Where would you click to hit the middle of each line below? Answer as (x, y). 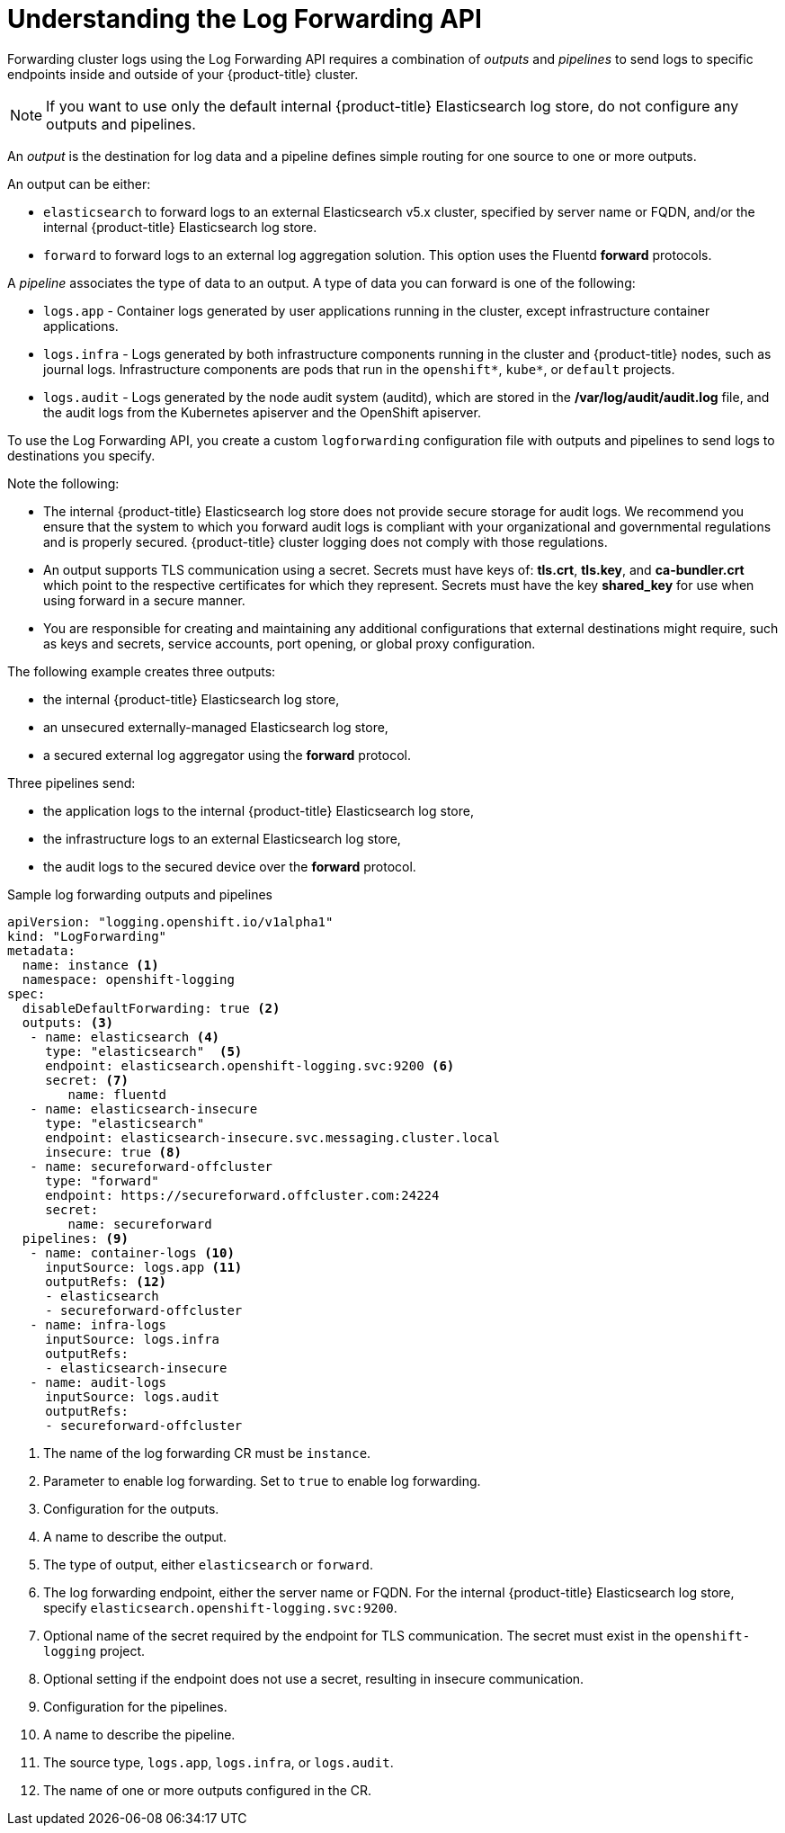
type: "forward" (102, 1180)
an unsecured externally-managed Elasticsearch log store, (216, 727)
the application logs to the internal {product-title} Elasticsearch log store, (259, 810)
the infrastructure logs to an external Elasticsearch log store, (222, 838)
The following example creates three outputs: (142, 671)
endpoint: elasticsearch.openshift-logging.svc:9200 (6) (250, 1065)
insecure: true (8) (113, 1152)
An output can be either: (79, 183)
